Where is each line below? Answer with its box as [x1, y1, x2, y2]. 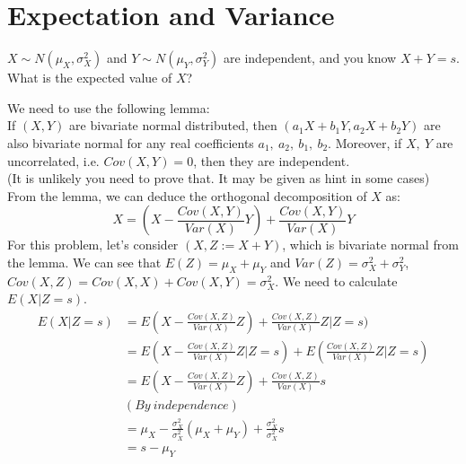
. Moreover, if [328, 133, 402, 152]
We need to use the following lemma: [7, 98, 210, 117]
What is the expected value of [7, 68, 172, 87]
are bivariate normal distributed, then [69, 116, 277, 135]
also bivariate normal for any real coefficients [7, 133, 254, 152]
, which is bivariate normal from [282, 235, 459, 254]
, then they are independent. [193, 151, 350, 170]
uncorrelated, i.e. [7, 151, 100, 170]
